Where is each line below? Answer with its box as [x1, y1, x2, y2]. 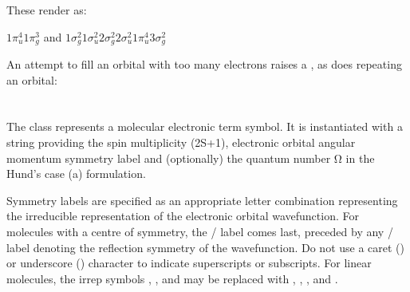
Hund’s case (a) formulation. [6, 165, 146, 182]
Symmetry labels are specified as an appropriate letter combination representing [6, 191, 398, 208]
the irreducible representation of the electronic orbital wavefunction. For [6, 207, 359, 224]
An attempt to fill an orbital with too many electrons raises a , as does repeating [6, 56, 402, 73]
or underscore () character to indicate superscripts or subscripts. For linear [6, 255, 372, 271]
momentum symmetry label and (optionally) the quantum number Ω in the [6, 149, 375, 166]
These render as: [6, 2, 87, 18]
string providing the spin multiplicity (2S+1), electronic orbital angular [6, 134, 356, 151]
